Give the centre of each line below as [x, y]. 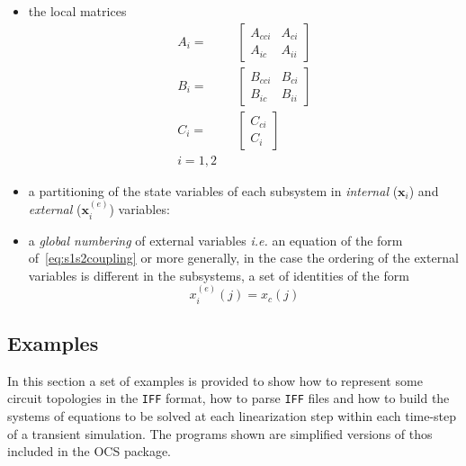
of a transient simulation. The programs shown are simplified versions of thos [220, 433]
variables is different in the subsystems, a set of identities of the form [219, 275]
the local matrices [77, 11]
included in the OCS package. [90, 451]
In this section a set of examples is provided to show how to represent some [215, 380]
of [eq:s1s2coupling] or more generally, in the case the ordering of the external [243, 258]
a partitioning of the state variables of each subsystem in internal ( [213, 190]
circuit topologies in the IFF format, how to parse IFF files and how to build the [229, 398]
